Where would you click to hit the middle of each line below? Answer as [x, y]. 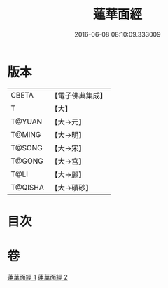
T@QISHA [27, 187]
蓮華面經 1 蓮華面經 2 [38, 277]
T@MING [26, 134]
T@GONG [27, 161]
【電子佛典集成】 [79, 96]
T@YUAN [27, 122]
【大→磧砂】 [72, 188]
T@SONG [27, 148]
